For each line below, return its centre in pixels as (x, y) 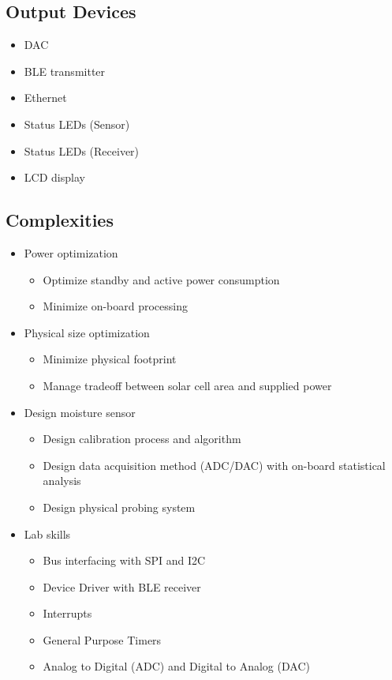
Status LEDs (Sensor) (77, 124)
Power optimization (71, 252)
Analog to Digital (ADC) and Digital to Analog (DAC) (176, 666)
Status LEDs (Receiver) (82, 150)
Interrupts (67, 613)
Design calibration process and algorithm (142, 439)
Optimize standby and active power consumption (161, 279)
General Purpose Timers (102, 639)
